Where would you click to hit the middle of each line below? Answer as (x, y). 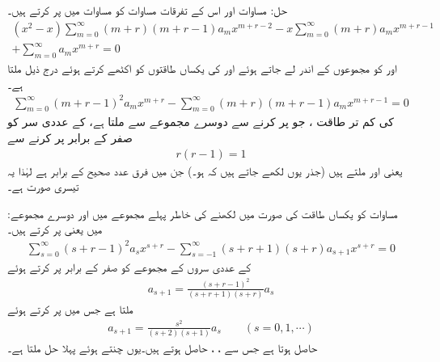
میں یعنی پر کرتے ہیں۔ (55, 229)
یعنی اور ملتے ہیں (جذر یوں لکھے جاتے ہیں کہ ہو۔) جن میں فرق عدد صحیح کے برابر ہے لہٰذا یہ (205, 170)
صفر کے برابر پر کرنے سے (70, 138)
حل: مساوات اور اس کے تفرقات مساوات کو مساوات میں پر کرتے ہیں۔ (148, 10)
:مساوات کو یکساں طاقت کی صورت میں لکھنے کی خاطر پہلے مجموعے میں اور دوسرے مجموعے (203, 213)
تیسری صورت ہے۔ (43, 186)
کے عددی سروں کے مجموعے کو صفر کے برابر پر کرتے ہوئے (129, 267)
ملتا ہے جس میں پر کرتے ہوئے (70, 309)
